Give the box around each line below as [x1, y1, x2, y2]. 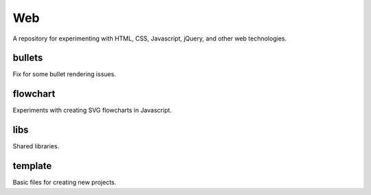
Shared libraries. [12, 142, 60, 150]
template [12, 160, 52, 172]
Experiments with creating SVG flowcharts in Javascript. [12, 106, 172, 115]
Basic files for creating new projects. [12, 179, 117, 187]
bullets [12, 52, 43, 64]
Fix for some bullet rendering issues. [12, 70, 116, 78]
